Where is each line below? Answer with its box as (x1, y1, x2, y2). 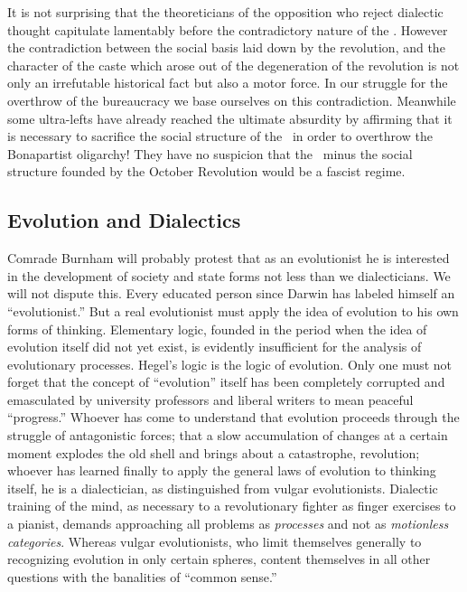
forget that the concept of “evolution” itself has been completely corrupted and (7, 372, 445, 391)
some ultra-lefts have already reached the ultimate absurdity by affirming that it (7, 108, 453, 127)
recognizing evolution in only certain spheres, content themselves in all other (7, 550, 431, 569)
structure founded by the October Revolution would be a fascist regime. (7, 162, 406, 181)
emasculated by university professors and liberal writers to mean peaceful (7, 390, 414, 409)
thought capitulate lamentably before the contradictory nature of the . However (7, 20, 448, 39)
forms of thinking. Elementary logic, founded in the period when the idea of (7, 319, 427, 338)
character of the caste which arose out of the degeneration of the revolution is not (7, 55, 460, 74)
